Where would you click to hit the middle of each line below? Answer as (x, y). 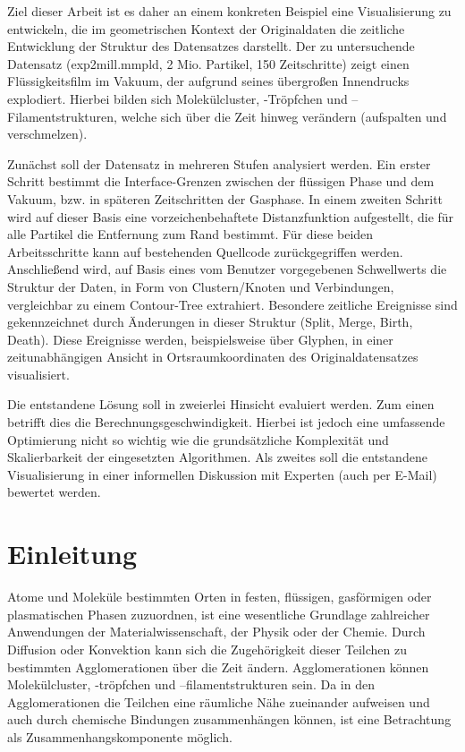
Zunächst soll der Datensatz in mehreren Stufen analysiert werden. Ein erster (219, 163)
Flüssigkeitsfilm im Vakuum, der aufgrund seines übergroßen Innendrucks (208, 81)
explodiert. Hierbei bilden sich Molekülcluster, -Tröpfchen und (178, 98)
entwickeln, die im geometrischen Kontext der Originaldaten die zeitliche (206, 28)
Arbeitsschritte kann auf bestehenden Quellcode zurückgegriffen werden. (205, 251)
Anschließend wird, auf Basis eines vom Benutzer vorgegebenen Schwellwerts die (227, 269)
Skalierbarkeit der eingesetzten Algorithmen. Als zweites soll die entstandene (217, 457)
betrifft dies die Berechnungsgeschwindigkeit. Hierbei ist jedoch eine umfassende (226, 422)
